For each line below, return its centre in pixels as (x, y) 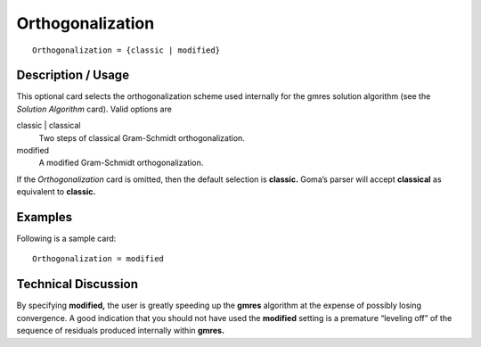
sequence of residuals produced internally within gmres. (121, 331)
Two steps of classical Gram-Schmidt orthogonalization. (142, 137)
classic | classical (49, 126)
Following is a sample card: (66, 239)
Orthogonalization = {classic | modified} (126, 50)
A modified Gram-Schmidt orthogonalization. (121, 163)
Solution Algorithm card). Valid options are (94, 109)
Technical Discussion (77, 284)
